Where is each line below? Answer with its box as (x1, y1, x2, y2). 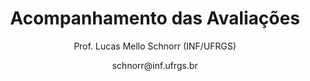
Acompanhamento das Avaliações (10, 7, 300, 30)
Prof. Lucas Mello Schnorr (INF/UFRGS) (73, 40, 237, 52)
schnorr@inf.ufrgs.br (111, 59, 199, 71)
